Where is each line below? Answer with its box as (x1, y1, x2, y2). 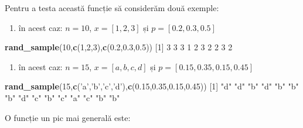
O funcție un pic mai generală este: (5, 111, 131, 123)
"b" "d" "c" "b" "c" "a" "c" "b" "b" (5, 91, 120, 103)
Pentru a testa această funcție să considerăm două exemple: (5, 2, 219, 13)
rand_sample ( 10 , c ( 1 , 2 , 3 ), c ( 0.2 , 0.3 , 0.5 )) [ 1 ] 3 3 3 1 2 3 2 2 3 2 (5, 41, 233, 53)
